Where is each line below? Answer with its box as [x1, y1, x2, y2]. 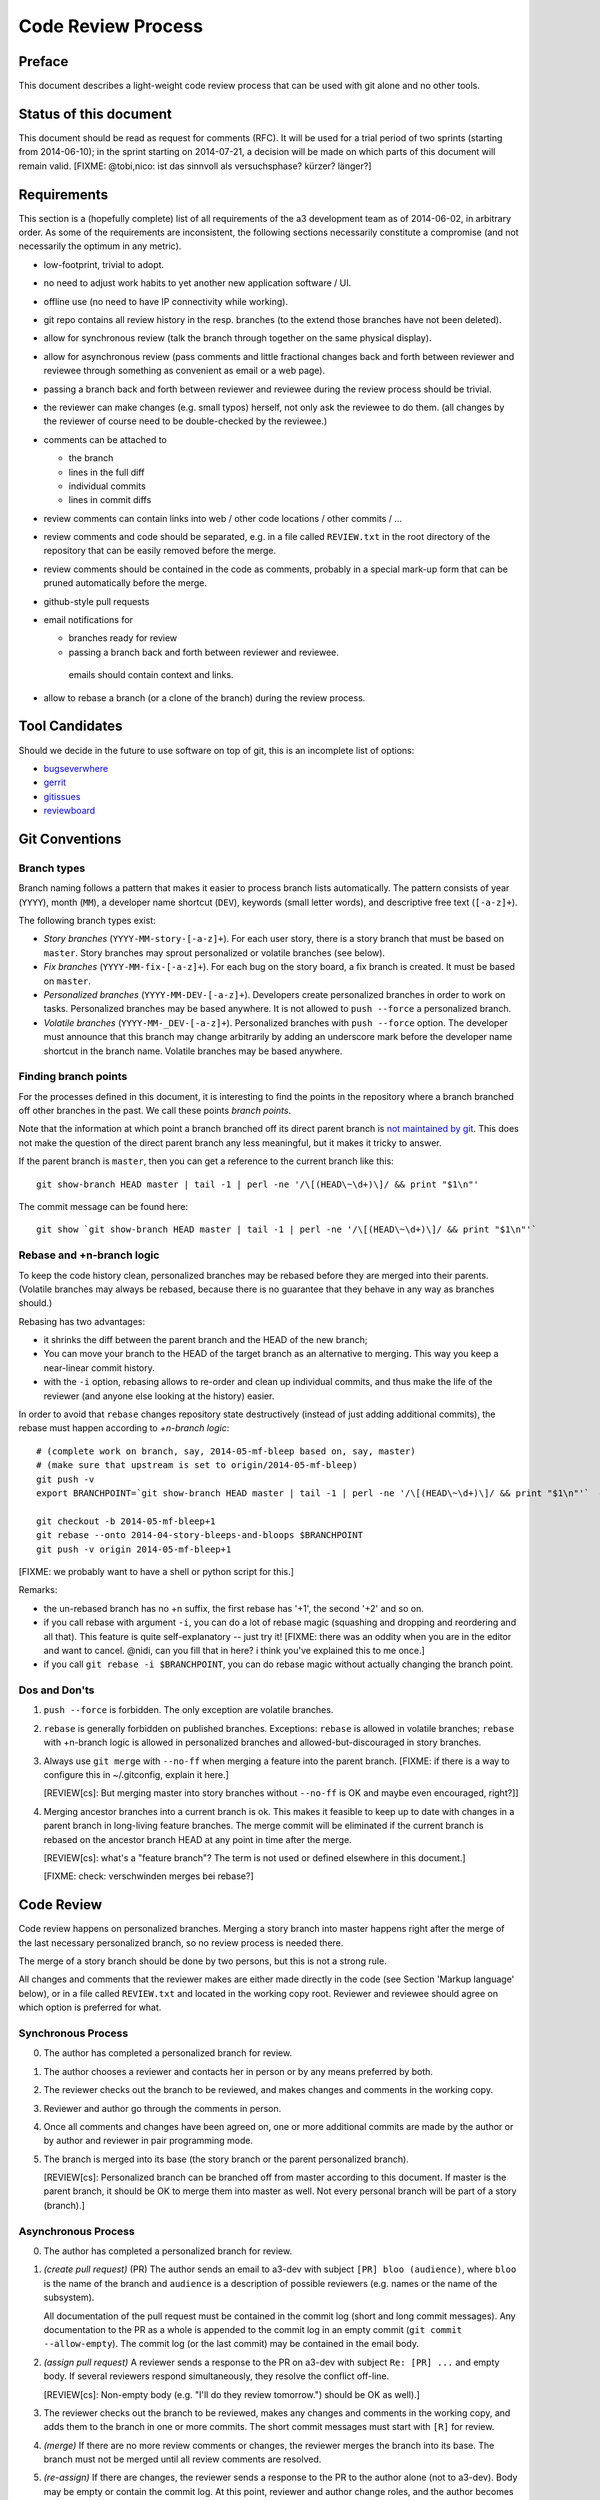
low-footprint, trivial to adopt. [43, 258, 165, 270]
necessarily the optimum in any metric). [18, 240, 182, 252]
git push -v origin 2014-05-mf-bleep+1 [36, 1543, 232, 1555]
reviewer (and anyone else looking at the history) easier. [43, 1390, 275, 1402]
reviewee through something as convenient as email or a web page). [43, 365, 325, 377]
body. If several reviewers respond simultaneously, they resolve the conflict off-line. [43, 2370, 390, 2382]
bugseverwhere [43, 762, 109, 774]
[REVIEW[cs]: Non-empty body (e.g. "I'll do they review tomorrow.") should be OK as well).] [43, 2388, 420, 2400]
